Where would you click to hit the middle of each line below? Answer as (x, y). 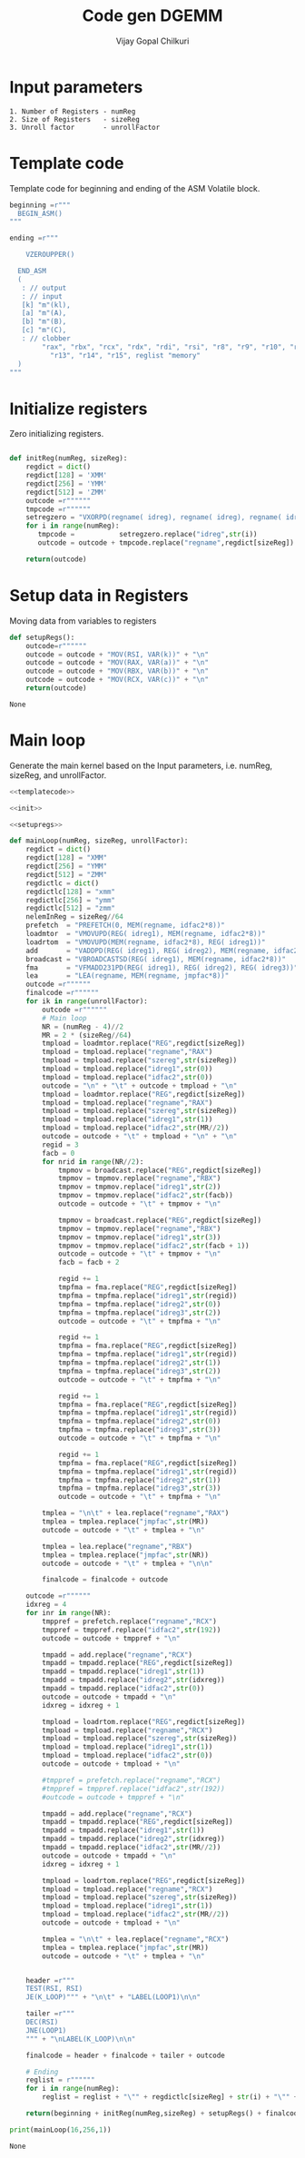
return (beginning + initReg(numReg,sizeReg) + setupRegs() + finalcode (164, 2114)
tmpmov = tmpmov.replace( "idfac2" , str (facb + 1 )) (153, 1246)
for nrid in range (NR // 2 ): (93, 1162)
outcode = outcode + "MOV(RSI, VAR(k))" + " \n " (117, 655)
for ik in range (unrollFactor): (87, 1001)
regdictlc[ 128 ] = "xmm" (71, 892)
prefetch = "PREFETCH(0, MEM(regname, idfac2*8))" (125, 926)
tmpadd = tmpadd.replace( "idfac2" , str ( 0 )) (123, 1689)
